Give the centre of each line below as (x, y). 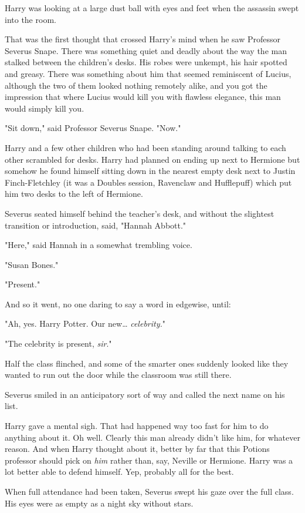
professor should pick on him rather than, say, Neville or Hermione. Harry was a (149, 460)
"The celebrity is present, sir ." (58, 343)
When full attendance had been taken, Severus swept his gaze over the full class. (149, 491)
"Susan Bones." (32, 264)
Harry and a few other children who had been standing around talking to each (145, 147)
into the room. (30, 19)
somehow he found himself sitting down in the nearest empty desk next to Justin (150, 171)
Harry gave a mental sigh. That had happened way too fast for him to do (137, 426)
